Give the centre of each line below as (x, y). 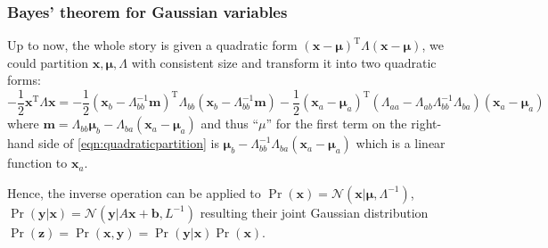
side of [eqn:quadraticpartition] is (129, 143)
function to (37, 163)
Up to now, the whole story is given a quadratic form (152, 45)
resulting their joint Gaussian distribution (314, 212)
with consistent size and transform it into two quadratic (284, 62)
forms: (24, 80)
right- (426, 124)
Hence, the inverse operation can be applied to (134, 192)
